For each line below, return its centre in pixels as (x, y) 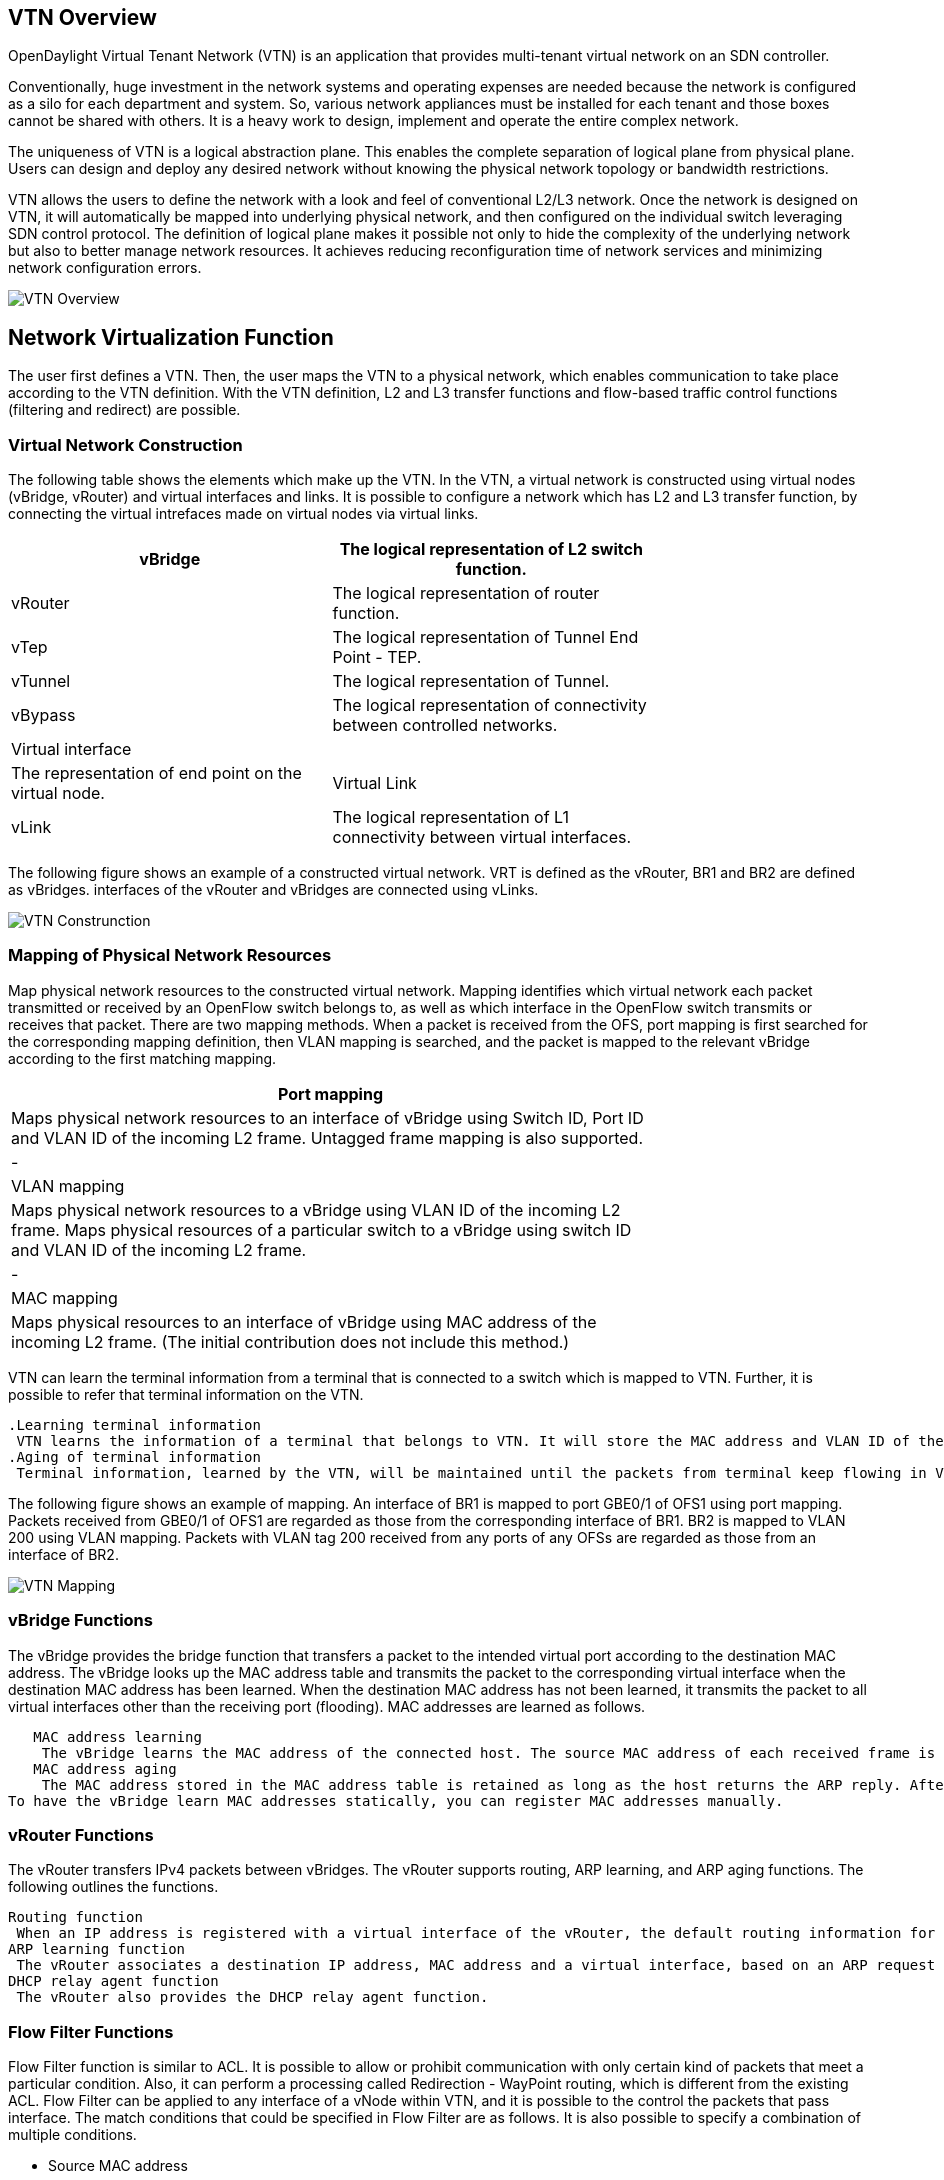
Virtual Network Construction (125, 444)
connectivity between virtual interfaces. (482, 837)
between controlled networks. (445, 725)
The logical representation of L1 (450, 817)
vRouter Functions (81, 1834)
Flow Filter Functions (91, 2031)
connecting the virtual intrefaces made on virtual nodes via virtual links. (243, 514)
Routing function (75, 1917)
